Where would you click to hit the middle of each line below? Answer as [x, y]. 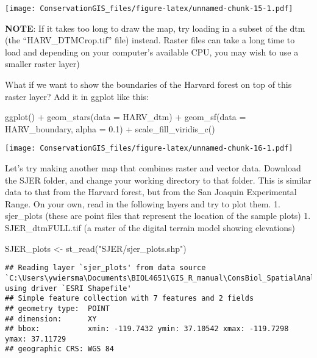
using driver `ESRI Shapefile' [68, 288]
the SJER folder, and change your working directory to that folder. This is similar [158, 180]
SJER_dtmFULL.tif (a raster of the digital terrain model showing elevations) [150, 228]
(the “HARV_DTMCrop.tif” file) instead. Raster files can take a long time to [150, 40]
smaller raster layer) [42, 64]
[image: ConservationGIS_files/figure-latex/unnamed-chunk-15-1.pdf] [149, 9]
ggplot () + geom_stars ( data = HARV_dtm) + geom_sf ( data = [126, 117]
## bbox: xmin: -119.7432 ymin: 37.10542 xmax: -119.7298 [147, 329]
